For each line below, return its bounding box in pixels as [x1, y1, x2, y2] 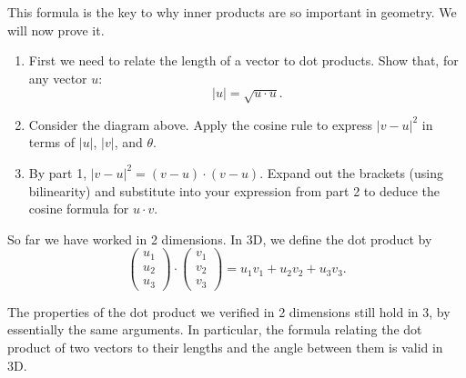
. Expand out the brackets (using [259, 163, 443, 182]
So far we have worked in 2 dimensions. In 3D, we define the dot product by [7, 229, 432, 248]
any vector [28, 68, 87, 87]
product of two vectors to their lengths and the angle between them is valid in [7, 338, 443, 357]
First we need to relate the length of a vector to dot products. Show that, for [28, 51, 459, 70]
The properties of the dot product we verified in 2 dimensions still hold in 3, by [7, 302, 451, 321]
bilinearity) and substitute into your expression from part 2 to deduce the [28, 181, 441, 200]
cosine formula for [28, 199, 129, 218]
